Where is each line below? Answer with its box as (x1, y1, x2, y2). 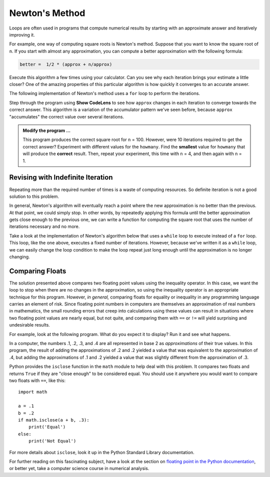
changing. (9, 254, 30, 260)
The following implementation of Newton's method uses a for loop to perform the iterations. (9, 90, 200, 96)
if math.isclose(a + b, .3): (18, 417, 89, 422)
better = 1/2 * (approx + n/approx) (19, 61, 112, 67)
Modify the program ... (22, 127, 71, 133)
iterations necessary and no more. (9, 223, 80, 229)
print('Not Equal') (28, 438, 76, 444)
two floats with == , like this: (9, 377, 66, 383)
